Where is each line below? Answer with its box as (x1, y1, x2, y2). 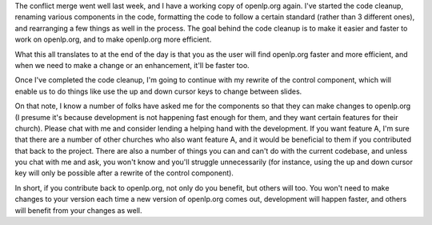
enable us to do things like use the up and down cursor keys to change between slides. (14, 86, 302, 96)
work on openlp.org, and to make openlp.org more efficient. (14, 34, 212, 44)
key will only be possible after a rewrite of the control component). (14, 168, 234, 178)
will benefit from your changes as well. (14, 205, 142, 215)
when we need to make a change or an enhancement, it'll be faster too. (14, 60, 250, 70)
